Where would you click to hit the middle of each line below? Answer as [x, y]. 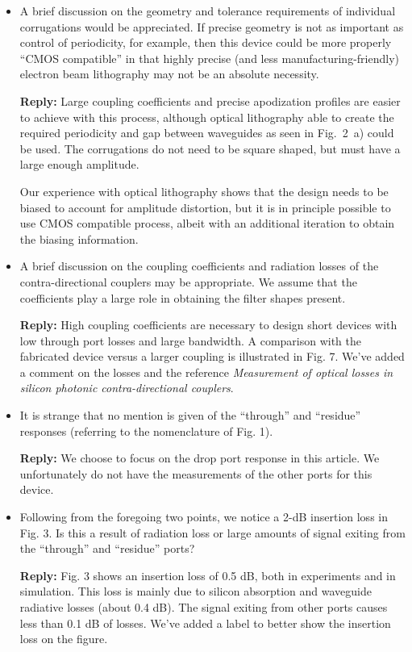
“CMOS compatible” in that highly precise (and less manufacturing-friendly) [209, 58]
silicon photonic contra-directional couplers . [127, 388]
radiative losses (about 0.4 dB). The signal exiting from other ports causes [204, 607]
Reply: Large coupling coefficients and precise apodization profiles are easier [210, 100]
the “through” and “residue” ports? [107, 548]
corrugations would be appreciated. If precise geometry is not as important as [212, 26]
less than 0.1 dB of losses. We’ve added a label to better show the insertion [205, 623]
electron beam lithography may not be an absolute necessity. [169, 74]
